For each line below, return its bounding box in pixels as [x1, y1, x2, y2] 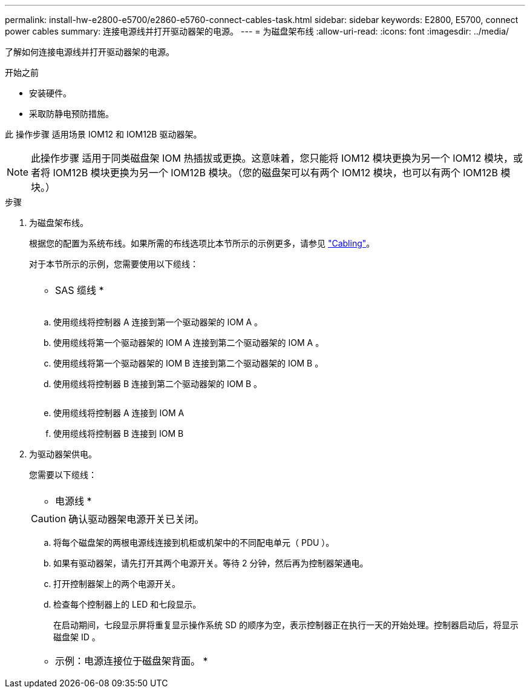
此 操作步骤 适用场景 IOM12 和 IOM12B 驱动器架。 [5, 129, 202, 139]
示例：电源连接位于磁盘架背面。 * [55, 655, 208, 667]
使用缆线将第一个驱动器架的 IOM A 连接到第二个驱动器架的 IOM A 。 [53, 337, 324, 348]
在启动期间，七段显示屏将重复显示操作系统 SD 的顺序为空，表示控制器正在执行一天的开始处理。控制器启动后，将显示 [53, 620, 519, 630]
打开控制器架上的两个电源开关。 [53, 579, 180, 589]
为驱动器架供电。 [29, 449, 97, 459]
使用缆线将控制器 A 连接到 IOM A [53, 408, 185, 418]
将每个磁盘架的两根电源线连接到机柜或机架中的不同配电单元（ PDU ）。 [53, 537, 335, 548]
